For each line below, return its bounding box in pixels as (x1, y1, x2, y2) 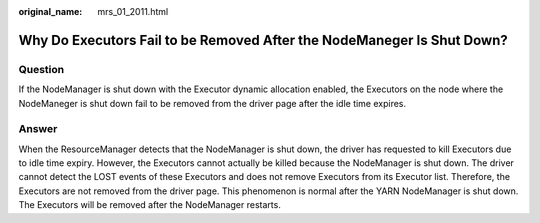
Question (18, 62, 65, 76)
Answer (18, 122, 58, 136)
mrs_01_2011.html (97, 6, 169, 17)
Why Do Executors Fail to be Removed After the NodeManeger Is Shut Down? (18, 31, 509, 49)
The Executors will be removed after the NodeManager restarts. (18, 199, 282, 211)
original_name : (18, 6, 83, 17)
